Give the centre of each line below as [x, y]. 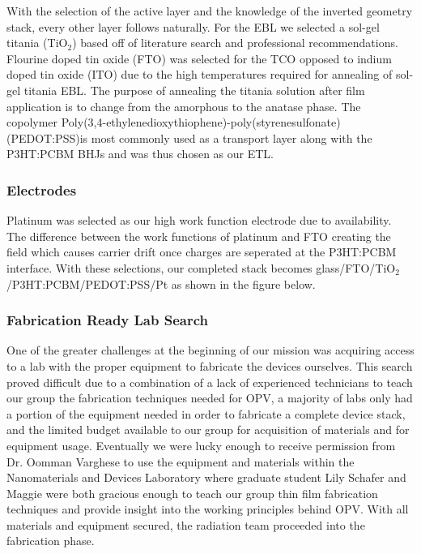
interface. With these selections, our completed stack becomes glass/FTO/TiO [201, 267]
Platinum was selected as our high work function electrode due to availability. [199, 220]
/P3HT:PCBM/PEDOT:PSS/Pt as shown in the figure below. [161, 283]
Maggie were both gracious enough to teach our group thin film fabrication [192, 493]
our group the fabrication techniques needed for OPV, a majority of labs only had [210, 398]
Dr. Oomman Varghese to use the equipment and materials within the [181, 461]
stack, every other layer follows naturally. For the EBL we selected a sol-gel [193, 26]
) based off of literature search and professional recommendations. [235, 43]
